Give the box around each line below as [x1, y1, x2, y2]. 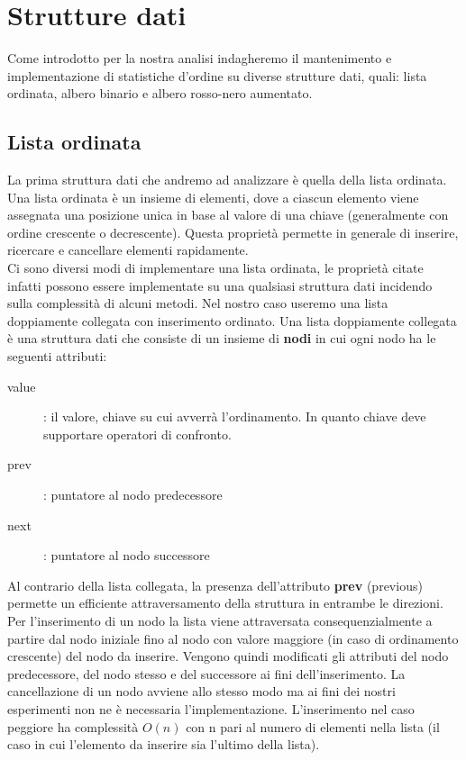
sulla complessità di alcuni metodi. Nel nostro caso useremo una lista [7, 294, 388, 312]
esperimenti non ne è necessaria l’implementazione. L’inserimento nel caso [7, 699, 415, 718]
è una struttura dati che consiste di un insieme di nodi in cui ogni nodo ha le [7, 329, 436, 348]
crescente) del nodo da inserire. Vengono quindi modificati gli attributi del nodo [7, 647, 449, 665]
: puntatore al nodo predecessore [43, 485, 223, 504]
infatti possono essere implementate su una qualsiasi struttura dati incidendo [7, 276, 433, 294]
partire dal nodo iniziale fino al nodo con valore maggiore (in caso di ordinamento [7, 629, 459, 647]
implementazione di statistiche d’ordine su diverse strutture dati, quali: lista [7, 66, 427, 85]
